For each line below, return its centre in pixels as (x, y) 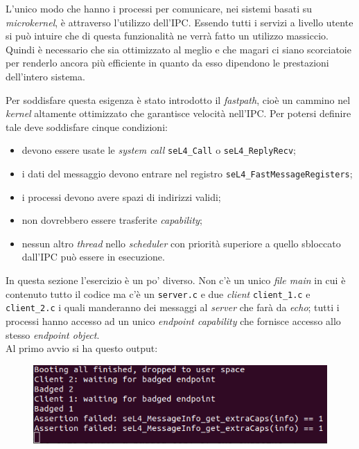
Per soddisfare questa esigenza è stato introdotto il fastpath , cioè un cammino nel (178, 99)
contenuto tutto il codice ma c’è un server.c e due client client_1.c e (158, 293)
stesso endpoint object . (53, 334)
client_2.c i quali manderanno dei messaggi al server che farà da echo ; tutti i (173, 307)
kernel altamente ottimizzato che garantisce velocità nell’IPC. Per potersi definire (178, 113)
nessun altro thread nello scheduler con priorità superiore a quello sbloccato (181, 243)
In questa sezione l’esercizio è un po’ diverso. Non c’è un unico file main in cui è (176, 280)
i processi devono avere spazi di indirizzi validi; (121, 196)
